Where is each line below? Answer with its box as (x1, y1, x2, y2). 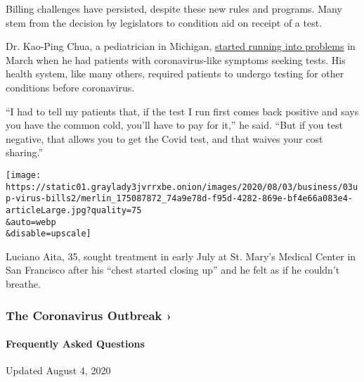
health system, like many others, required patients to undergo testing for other (6, 66, 344, 81)
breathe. (6, 276, 41, 291)
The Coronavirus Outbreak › (6, 306, 172, 324)
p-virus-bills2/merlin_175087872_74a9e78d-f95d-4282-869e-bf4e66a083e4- (6, 193, 353, 204)
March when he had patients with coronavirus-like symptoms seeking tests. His (6, 52, 346, 67)
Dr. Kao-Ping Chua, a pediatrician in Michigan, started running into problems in (6, 39, 356, 53)
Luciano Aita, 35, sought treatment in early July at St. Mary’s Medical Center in (6, 248, 356, 263)
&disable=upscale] (6, 229, 91, 239)
